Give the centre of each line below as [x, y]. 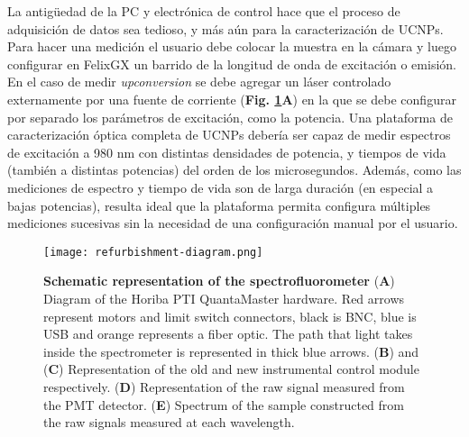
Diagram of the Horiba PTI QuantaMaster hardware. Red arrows [224, 298]
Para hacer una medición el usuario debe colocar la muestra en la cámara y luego [232, 46]
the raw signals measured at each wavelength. [169, 422]
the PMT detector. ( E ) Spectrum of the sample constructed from [224, 404]
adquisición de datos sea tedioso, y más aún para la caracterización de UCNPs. [225, 28]
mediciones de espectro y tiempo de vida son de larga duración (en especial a [221, 187]
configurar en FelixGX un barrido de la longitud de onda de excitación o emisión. [232, 64]
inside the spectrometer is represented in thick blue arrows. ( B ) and [231, 351]
